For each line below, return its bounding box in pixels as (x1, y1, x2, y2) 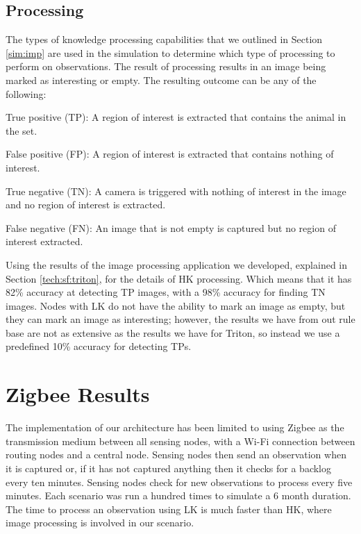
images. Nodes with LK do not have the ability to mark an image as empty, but (6, 298, 346, 312)
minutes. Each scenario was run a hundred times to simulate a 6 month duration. (6, 488, 351, 503)
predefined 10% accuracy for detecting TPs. (6, 339, 192, 353)
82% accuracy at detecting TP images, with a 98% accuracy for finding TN (6, 285, 326, 299)
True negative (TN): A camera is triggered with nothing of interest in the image (6, 183, 346, 198)
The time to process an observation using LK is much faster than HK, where (6, 501, 332, 516)
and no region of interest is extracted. (6, 197, 166, 212)
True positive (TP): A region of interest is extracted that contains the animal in (6, 110, 346, 124)
